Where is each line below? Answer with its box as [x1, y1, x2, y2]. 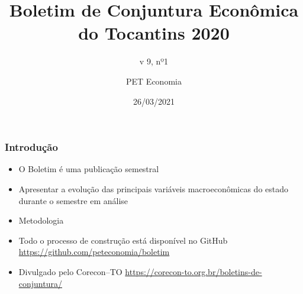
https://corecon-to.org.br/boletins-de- [125, 265, 262, 277]
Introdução [5, 140, 58, 154]
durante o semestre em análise [18, 194, 128, 206]
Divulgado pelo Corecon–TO [18, 265, 123, 277]
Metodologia [18, 214, 64, 227]
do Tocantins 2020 [78, 21, 230, 45]
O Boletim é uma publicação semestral [18, 163, 159, 175]
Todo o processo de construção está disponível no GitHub [18, 234, 228, 246]
